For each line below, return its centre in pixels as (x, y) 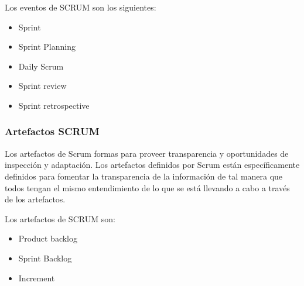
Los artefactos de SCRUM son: (60, 218)
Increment (37, 278)
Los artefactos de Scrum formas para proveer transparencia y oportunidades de (147, 153)
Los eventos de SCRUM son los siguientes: (81, 7)
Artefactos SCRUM (52, 131)
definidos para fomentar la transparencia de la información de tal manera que (144, 176)
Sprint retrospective (54, 105)
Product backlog (48, 238)
